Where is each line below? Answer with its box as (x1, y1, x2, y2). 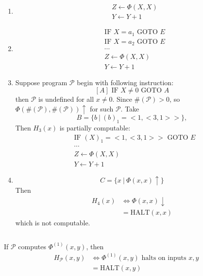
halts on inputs (141, 254, 186, 261)
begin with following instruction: (77, 77, 174, 87)
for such (89, 103, 114, 113)
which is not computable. (15, 217, 90, 227)
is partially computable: (59, 123, 131, 132)
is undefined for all (38, 94, 94, 104)
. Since (112, 94, 132, 104)
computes (18, 241, 46, 251)
